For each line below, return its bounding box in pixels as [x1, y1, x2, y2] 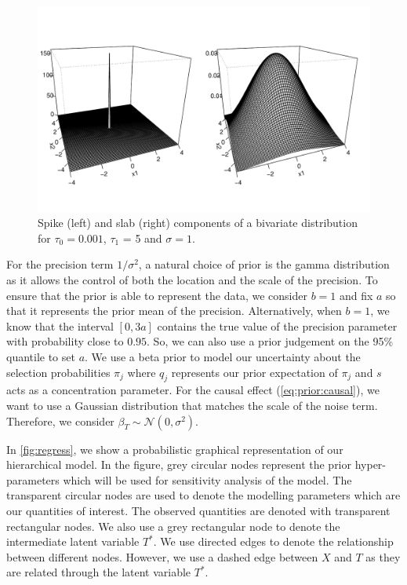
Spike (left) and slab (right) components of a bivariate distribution [38, 214, 358, 231]
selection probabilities [6, 364, 111, 380]
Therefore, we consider [6, 412, 114, 429]
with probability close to [6, 333, 124, 349]
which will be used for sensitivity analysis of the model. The [63, 471, 352, 488]
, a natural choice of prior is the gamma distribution [138, 256, 390, 272]
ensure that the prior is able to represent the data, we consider [6, 287, 307, 303]
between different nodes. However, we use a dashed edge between [6, 548, 318, 565]
